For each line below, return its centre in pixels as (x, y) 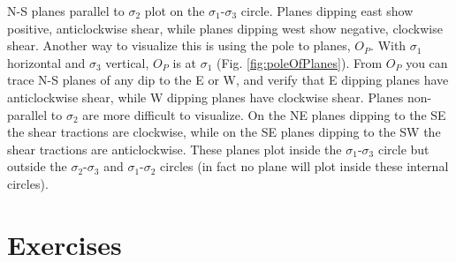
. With (388, 45)
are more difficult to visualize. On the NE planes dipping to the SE (264, 114)
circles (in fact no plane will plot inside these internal (304, 166)
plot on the (175, 11)
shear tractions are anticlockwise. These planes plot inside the (175, 149)
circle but (403, 149)
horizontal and (46, 62)
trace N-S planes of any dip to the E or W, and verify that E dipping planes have (228, 80)
